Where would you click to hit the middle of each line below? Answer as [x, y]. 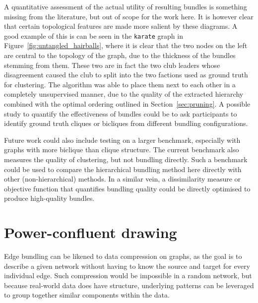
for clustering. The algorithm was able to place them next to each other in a [120, 84]
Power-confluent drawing [91, 232]
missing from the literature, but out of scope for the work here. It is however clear [129, 16]
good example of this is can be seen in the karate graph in [94, 35]
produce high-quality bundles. [49, 198]
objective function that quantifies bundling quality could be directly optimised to [127, 188]
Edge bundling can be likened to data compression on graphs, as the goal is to [123, 256]
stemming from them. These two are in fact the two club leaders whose [112, 65]
